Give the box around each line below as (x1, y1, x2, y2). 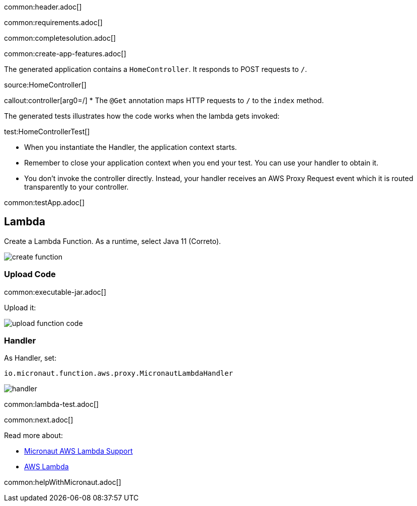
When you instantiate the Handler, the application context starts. (24, 143, 237, 151)
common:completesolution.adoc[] (4, 34, 116, 42)
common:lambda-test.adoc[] (4, 400, 99, 409)
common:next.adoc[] (4, 415, 73, 425)
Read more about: (4, 431, 63, 440)
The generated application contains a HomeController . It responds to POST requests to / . (4, 65, 307, 73)
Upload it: (4, 303, 36, 312)
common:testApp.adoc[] (4, 198, 85, 207)
